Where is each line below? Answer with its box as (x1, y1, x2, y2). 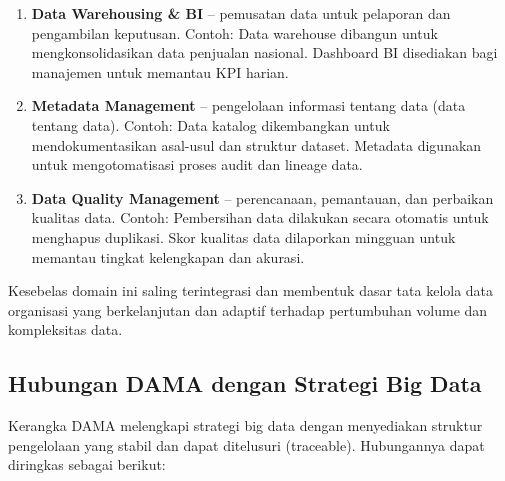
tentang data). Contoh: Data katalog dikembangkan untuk (31, 114, 390, 135)
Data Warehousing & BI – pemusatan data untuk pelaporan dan (31, 3, 451, 23)
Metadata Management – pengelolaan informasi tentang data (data (31, 95, 466, 116)
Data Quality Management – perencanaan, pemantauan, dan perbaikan (31, 187, 494, 208)
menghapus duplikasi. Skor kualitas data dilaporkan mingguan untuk (31, 226, 456, 247)
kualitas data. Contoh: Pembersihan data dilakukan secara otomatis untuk (31, 207, 489, 228)
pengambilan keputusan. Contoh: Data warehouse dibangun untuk (31, 22, 438, 43)
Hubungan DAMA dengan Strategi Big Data (8, 368, 482, 399)
